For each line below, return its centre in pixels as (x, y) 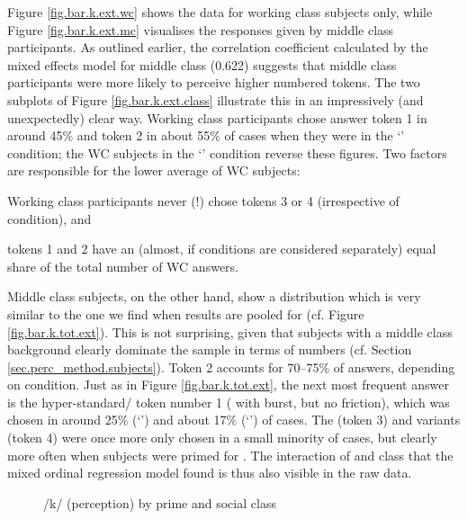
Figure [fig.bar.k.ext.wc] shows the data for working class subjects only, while (220, 12)
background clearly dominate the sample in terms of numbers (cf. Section (210, 349)
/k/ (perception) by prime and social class (160, 502)
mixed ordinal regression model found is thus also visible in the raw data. (210, 473)
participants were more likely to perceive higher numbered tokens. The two (214, 82)
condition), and (49, 218)
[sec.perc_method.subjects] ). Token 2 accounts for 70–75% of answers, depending (231, 367)
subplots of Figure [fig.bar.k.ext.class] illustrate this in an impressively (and (216, 99)
